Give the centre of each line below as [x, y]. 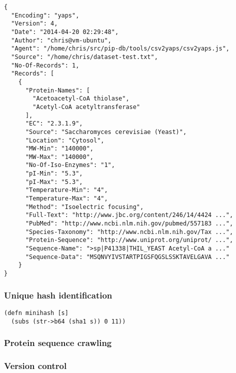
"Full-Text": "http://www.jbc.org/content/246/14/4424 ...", [129, 215]
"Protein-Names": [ [57, 90]
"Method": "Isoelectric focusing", [84, 207]
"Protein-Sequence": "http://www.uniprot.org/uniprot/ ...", [129, 240]
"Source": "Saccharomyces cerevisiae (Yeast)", [106, 132]
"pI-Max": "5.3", [54, 182]
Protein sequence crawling [58, 343]
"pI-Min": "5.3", [54, 174]
